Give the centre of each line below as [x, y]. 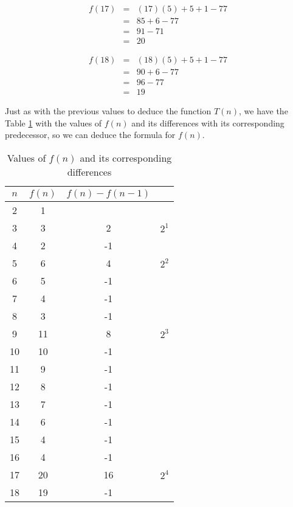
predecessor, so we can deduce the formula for [90, 135]
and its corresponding [126, 158]
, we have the [264, 111]
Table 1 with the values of [53, 122]
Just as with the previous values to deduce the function [108, 111]
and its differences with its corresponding [208, 122]
